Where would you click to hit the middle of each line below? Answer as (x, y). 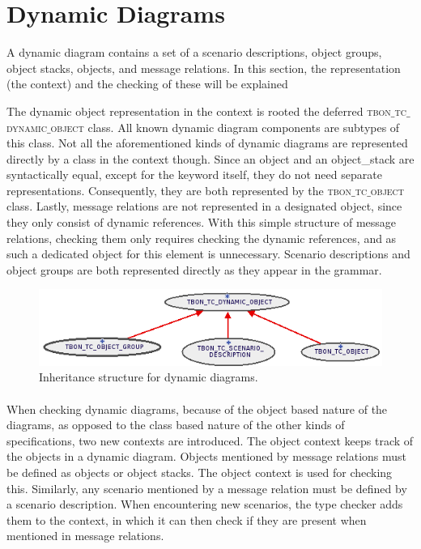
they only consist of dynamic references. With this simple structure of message (202, 222)
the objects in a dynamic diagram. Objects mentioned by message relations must (207, 456)
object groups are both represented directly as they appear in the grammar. (194, 269)
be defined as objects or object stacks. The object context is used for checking (200, 472)
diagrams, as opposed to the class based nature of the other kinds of (176, 425)
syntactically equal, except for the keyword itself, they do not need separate (194, 174)
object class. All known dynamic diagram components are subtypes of (225, 127)
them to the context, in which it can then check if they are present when (187, 519)
